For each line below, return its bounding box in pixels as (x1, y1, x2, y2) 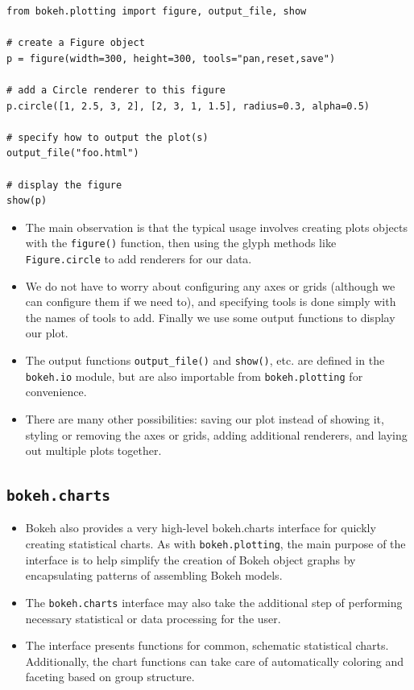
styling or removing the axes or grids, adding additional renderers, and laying (25, 426, 408, 443)
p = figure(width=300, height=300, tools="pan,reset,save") (6, 52, 336, 64)
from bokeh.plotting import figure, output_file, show (6, 6, 307, 17)
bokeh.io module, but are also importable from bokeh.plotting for (25, 367, 363, 384)
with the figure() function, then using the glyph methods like (25, 234, 337, 251)
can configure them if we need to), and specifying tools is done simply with (25, 293, 396, 310)
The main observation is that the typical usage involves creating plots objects (25, 218, 408, 235)
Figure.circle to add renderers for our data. (25, 250, 252, 266)
